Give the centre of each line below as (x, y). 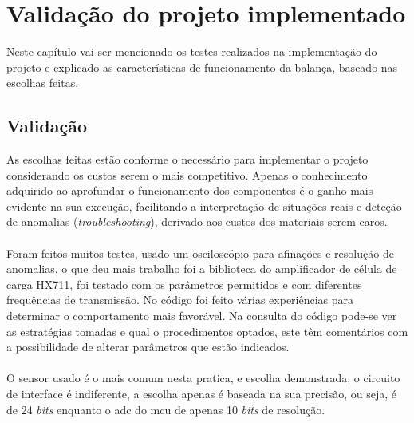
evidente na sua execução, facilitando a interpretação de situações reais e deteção (204, 206)
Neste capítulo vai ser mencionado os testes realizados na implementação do (192, 51)
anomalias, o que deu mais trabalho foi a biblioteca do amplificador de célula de (202, 269)
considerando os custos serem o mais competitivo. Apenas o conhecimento (187, 174)
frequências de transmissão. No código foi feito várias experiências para (180, 300)
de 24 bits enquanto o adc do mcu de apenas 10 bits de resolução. (166, 409)
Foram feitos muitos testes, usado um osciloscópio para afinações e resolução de (200, 253)
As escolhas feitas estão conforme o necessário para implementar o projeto (187, 159)
